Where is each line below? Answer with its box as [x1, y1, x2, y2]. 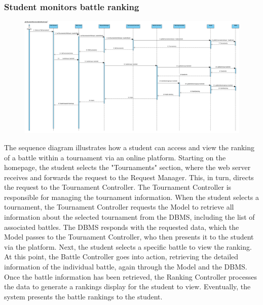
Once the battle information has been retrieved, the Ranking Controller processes [4, 271, 257, 282]
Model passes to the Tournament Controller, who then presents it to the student [4, 231, 254, 242]
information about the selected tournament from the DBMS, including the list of [4, 212, 255, 222]
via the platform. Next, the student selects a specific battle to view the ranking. [4, 241, 252, 252]
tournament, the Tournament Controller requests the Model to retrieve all [4, 201, 234, 212]
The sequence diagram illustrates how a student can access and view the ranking [4, 142, 255, 152]
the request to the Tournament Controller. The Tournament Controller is [4, 182, 232, 192]
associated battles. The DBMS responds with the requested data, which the [4, 221, 239, 232]
